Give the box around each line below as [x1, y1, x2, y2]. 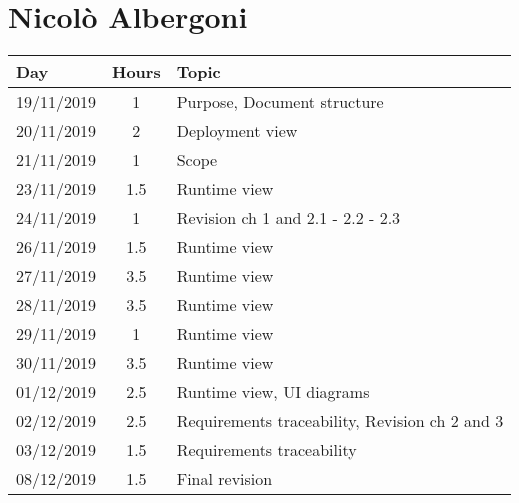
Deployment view [176, 119, 298, 143]
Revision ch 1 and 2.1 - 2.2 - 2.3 [176, 206, 401, 230]
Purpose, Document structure [176, 90, 384, 114]
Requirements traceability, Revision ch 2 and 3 [176, 409, 504, 433]
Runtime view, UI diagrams [176, 380, 370, 404]
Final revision [176, 467, 273, 491]
